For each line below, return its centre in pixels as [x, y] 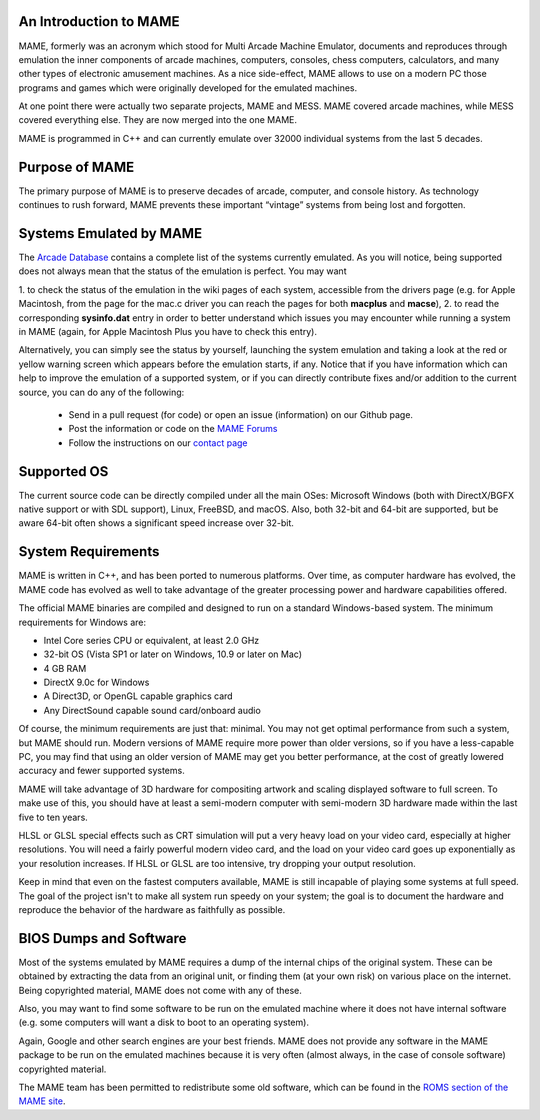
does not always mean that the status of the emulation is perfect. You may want [182, 271]
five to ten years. [53, 817]
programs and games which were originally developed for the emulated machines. [188, 87]
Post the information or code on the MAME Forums [173, 429]
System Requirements [89, 551]
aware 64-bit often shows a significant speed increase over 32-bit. [156, 523]
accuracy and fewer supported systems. [101, 771]
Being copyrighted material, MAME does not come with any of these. [160, 990]
